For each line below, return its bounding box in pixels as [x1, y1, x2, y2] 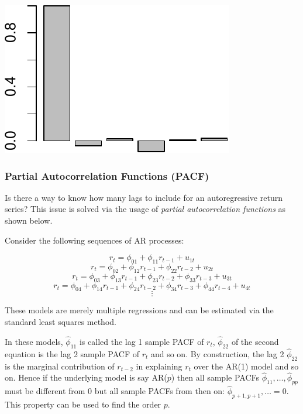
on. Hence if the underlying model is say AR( [5, 371, 167, 384]
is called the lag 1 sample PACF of [79, 335, 204, 347]
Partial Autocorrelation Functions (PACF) [5, 168, 209, 183]
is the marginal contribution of [5, 360, 115, 372]
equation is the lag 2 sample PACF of [5, 347, 139, 360]
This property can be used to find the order [5, 398, 161, 410]
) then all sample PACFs [171, 371, 259, 384]
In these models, [5, 335, 63, 347]
